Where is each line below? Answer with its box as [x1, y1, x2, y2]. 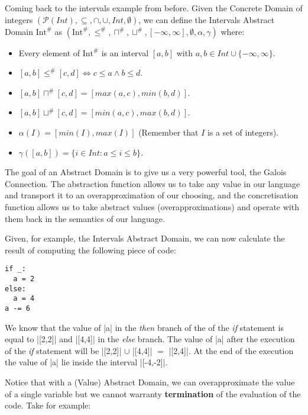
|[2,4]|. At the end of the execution [168, 344, 294, 356]
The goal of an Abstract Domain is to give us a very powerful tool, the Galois [5, 166, 287, 178]
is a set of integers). [207, 126, 279, 138]
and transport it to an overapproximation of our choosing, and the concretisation [5, 189, 299, 201]
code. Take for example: [5, 399, 91, 411]
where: [221, 25, 245, 37]
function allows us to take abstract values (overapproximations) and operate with [5, 200, 299, 213]
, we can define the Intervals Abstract [138, 13, 275, 25]
